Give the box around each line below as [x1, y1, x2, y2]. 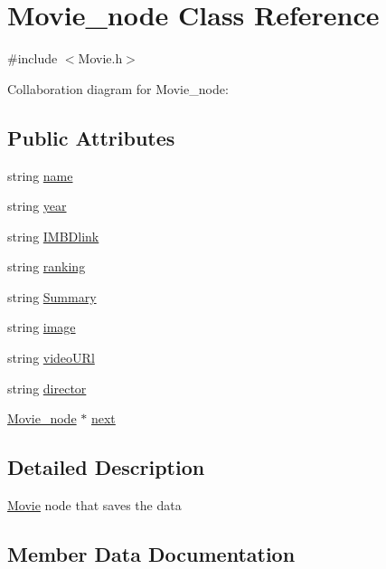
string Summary [7, 287, 97, 306]
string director [7, 378, 87, 397]
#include [7, 49, 58, 68]
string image [7, 318, 76, 337]
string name [7, 166, 73, 185]
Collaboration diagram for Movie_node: [7, 79, 229, 98]
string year [7, 196, 67, 215]
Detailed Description [7, 453, 205, 481]
